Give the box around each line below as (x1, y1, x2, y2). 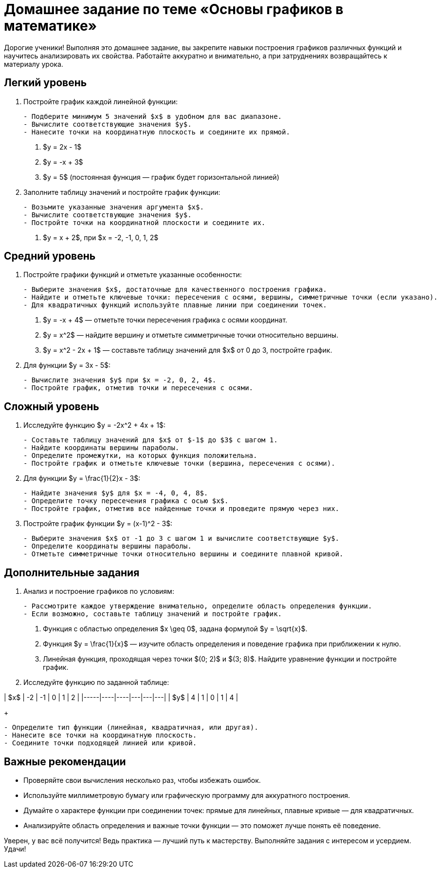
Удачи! (4, 844, 26, 853)
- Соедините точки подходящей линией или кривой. (4, 739, 197, 747)
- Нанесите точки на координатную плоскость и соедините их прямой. (23, 128, 290, 136)
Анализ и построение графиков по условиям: (23, 587, 174, 596)
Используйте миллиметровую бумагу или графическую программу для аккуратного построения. (23, 791, 350, 799)
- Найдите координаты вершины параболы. (23, 444, 180, 452)
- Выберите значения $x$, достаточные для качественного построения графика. (23, 285, 327, 294)
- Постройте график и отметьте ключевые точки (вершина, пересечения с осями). (23, 459, 335, 468)
